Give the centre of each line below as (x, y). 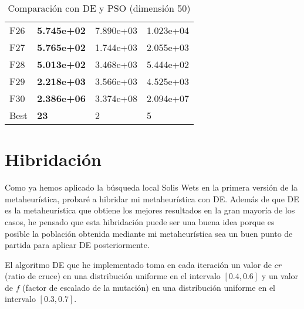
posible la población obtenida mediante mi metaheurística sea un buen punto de (149, 233)
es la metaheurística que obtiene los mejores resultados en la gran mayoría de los (150, 210)
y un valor (280, 276)
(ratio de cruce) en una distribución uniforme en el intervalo (113, 276)
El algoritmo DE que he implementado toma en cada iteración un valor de (138, 264)
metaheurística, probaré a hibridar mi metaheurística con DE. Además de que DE (152, 198)
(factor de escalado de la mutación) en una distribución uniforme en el (149, 287)
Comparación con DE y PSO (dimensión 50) (99, 8)
